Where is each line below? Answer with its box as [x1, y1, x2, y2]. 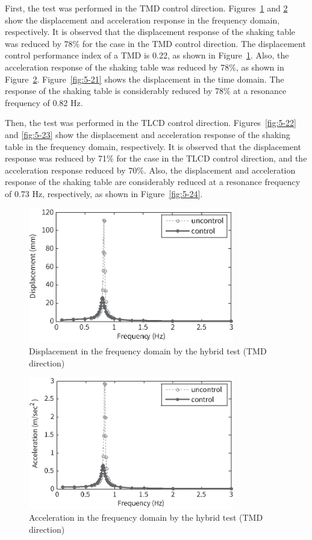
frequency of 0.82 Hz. [5, 96, 83, 108]
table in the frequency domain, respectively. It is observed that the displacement [5, 140, 301, 152]
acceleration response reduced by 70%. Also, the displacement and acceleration [5, 163, 296, 176]
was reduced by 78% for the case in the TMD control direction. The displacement [5, 37, 306, 49]
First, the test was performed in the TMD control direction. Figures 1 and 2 [5, 2, 288, 14]
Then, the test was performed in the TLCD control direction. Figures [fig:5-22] [5, 116, 297, 129]
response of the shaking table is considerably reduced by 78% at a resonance [5, 84, 287, 97]
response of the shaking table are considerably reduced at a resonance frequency [5, 175, 301, 188]
